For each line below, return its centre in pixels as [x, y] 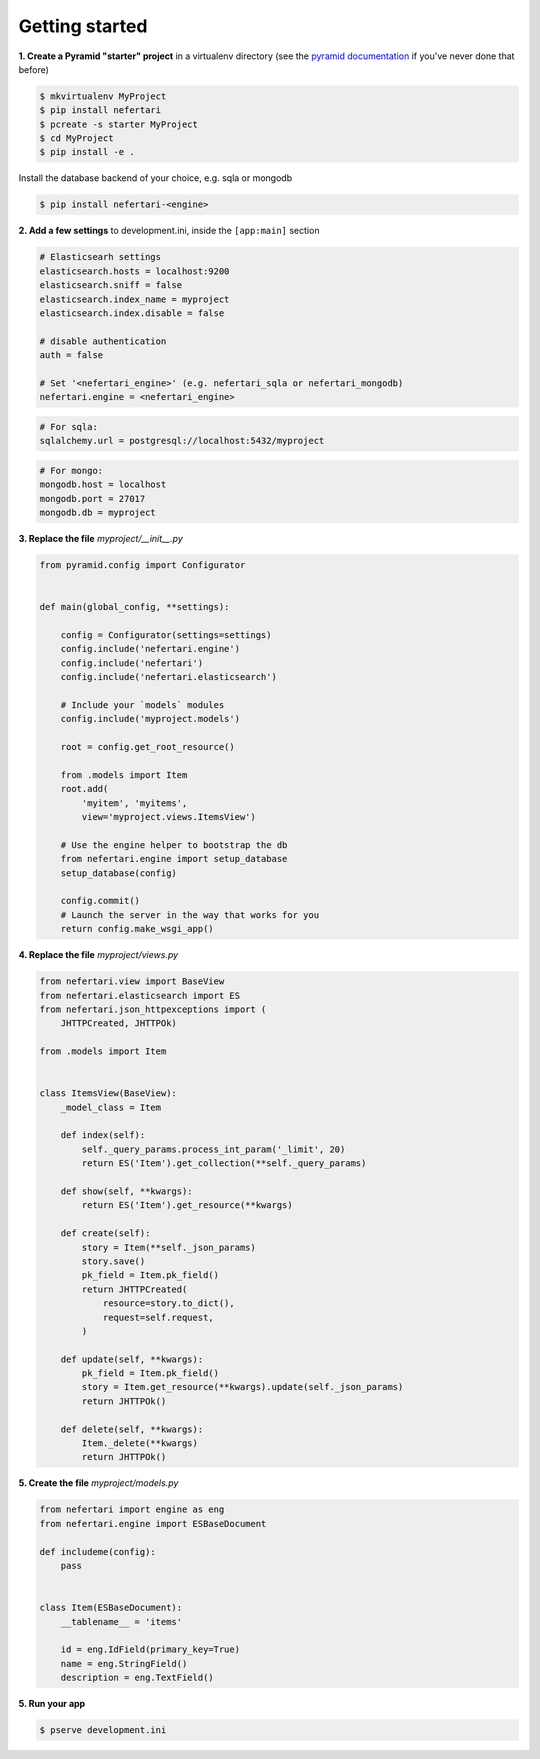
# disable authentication [103, 341]
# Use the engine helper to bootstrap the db [174, 844]
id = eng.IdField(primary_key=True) [150, 1649]
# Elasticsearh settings [100, 257]
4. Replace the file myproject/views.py [98, 955]
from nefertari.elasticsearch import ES [139, 995]
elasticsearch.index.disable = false [132, 313]
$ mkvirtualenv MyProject [103, 96]
